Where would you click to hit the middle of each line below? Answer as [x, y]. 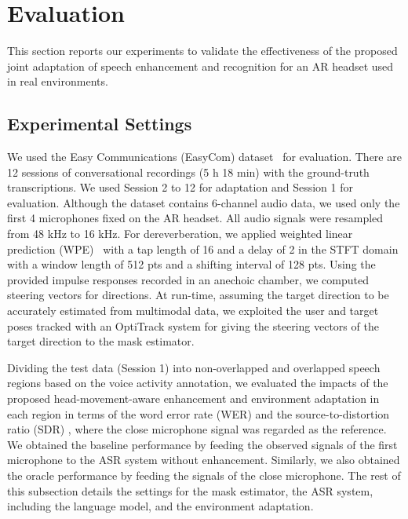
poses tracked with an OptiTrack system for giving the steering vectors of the [193, 325]
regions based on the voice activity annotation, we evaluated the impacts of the [198, 383]
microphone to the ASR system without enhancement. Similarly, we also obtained [204, 460]
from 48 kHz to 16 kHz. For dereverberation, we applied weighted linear [180, 234]
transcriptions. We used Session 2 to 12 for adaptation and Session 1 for [180, 187]
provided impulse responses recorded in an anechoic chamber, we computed [188, 279]
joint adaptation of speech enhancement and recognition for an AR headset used [200, 66]
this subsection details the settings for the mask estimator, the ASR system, [190, 490]
